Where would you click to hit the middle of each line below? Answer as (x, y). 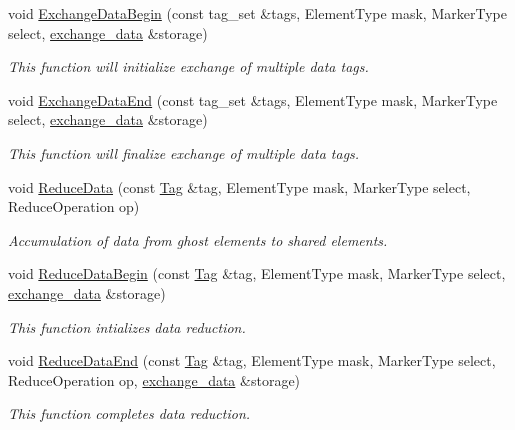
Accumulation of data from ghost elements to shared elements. (198, 239)
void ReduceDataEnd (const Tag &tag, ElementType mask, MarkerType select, (252, 360)
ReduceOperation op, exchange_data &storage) (154, 379)
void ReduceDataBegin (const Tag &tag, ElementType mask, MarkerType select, (257, 273)
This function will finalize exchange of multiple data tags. (184, 152)
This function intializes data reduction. (127, 326)
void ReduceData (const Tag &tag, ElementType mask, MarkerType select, (239, 186)
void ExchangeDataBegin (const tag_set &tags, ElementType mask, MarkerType (257, 13)
